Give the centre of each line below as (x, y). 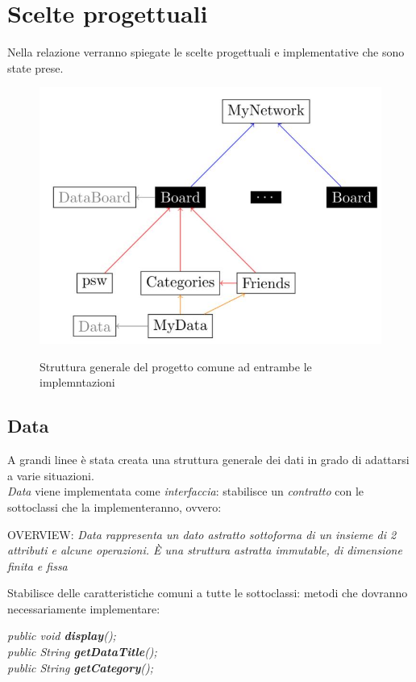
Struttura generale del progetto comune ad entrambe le (176, 366)
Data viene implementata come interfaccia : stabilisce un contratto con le (186, 491)
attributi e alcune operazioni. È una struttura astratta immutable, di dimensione (205, 550)
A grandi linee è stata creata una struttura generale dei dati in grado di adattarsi (208, 460)
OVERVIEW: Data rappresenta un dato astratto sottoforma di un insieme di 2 (202, 534)
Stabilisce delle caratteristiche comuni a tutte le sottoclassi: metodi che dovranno (208, 593)
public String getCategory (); (81, 667)
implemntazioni (77, 382)
